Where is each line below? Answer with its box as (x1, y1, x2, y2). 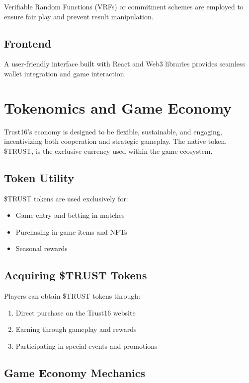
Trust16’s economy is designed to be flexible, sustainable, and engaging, (4, 126, 222, 136)
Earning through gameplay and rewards (15, 324, 137, 334)
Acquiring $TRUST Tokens (4, 267, 147, 283)
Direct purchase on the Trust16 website (15, 307, 136, 318)
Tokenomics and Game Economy (4, 97, 232, 118)
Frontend (4, 35, 52, 51)
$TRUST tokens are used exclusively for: (4, 193, 128, 203)
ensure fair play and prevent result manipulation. (4, 11, 154, 21)
